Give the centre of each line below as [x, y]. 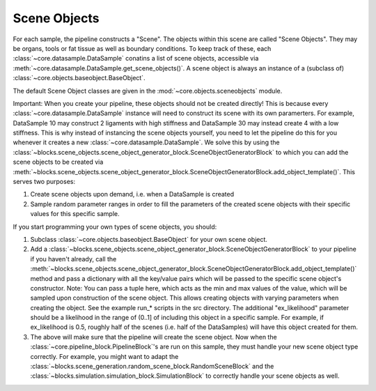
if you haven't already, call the [73, 259]
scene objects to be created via [58, 162]
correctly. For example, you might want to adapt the [104, 356]
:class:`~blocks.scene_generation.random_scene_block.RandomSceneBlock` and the [152, 367]
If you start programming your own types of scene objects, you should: [115, 227]
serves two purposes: [44, 182]
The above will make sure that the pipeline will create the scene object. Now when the [154, 337]
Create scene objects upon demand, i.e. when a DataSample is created [132, 194]
